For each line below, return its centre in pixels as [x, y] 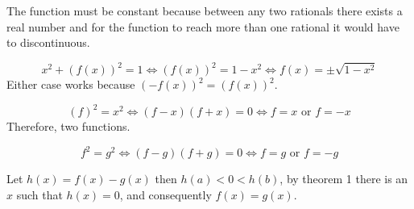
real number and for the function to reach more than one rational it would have [203, 26]
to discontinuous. [48, 42]
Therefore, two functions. [68, 126]
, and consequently [166, 195]
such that [39, 195]
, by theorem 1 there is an [344, 179]
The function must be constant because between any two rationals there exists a [205, 10]
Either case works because [71, 84]
